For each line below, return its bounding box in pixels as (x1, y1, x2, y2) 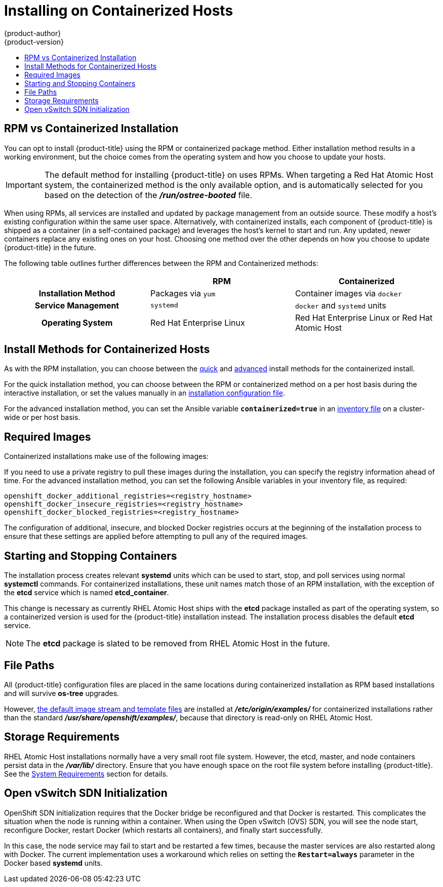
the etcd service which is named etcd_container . (4, 588, 169, 597)
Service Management (34, 300, 119, 311)
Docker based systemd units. (4, 858, 103, 867)
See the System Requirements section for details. (4, 769, 169, 778)
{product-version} (4, 37, 64, 46)
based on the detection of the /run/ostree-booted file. (44, 189, 253, 200)
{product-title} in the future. (4, 243, 96, 252)
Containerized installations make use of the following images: (4, 452, 209, 461)
